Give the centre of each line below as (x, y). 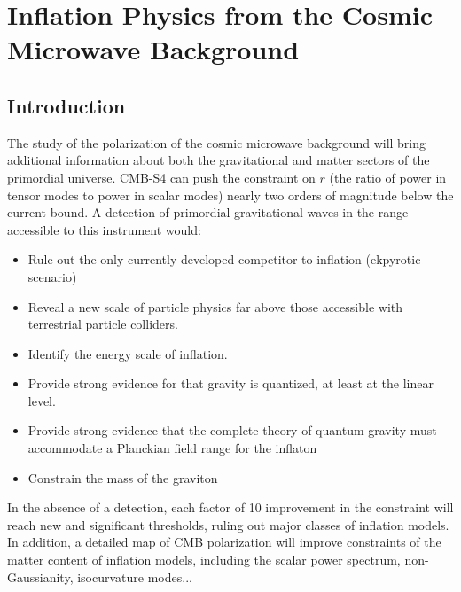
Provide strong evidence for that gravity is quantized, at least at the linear (230, 383)
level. (42, 400)
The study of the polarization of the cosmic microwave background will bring (217, 142)
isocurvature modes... (135, 576)
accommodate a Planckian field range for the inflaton (172, 448)
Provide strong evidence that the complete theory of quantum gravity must (232, 430)
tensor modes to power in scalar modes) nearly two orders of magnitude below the (230, 195)
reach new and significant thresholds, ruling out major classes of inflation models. (228, 524)
